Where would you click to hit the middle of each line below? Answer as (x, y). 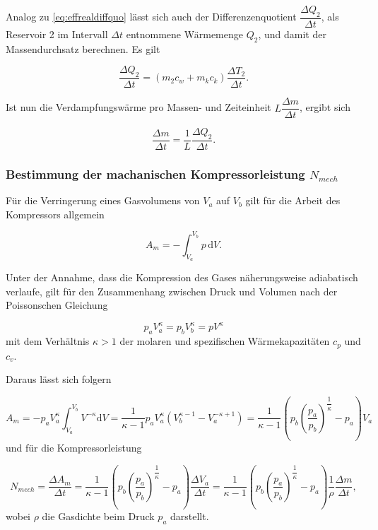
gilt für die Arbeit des (293, 200)
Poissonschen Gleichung (57, 305)
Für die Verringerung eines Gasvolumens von (103, 200)
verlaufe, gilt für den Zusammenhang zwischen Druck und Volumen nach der (172, 291)
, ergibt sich (325, 107)
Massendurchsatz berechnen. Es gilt (83, 48)
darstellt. (190, 516)
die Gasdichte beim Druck (98, 516)
